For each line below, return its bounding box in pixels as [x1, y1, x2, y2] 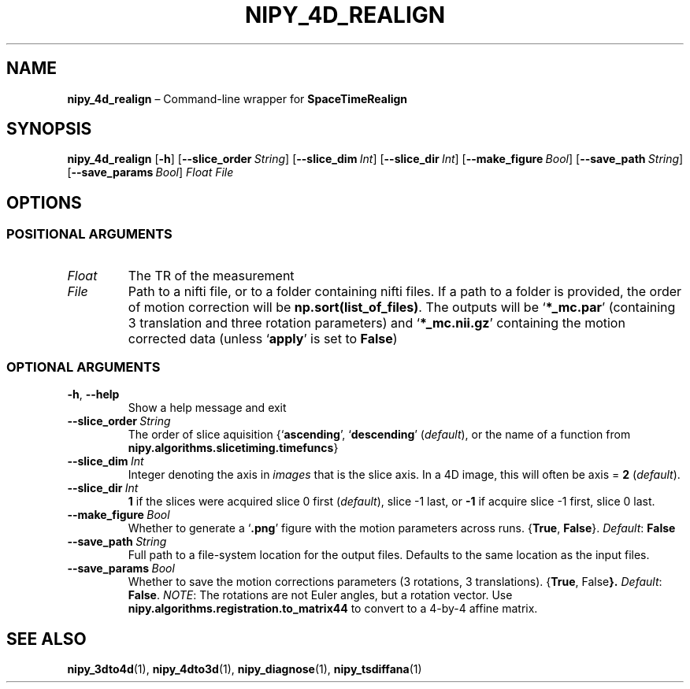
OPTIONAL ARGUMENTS [6, 359, 161, 376]
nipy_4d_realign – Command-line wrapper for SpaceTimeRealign [67, 91, 408, 106]
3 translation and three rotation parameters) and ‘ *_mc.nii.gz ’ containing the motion [128, 314, 625, 331]
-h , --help [67, 387, 120, 402]
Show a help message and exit [128, 401, 287, 415]
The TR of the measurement [128, 267, 295, 283]
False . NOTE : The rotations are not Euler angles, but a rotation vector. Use [128, 588, 513, 602]
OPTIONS [6, 192, 82, 213]
